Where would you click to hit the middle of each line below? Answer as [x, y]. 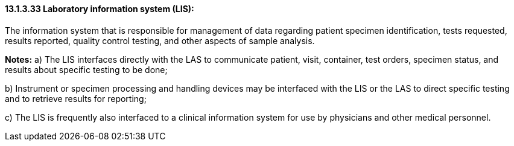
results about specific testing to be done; [86, 69]
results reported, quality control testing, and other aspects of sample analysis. [160, 40]
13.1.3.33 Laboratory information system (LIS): [100, 9]
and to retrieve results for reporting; [76, 98]
